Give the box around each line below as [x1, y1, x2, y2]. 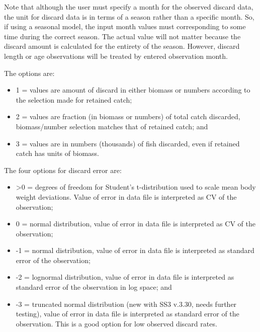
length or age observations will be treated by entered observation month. [4, 50, 228, 61]
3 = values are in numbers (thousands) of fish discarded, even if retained [16, 138, 240, 148]
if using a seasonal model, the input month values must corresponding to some [4, 21, 246, 32]
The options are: [4, 67, 55, 78]
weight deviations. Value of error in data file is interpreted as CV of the [16, 191, 237, 202]
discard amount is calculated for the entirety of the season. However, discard [4, 41, 240, 51]
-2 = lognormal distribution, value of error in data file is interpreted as [16, 272, 234, 282]
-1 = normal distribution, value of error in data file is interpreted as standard [16, 245, 254, 256]
